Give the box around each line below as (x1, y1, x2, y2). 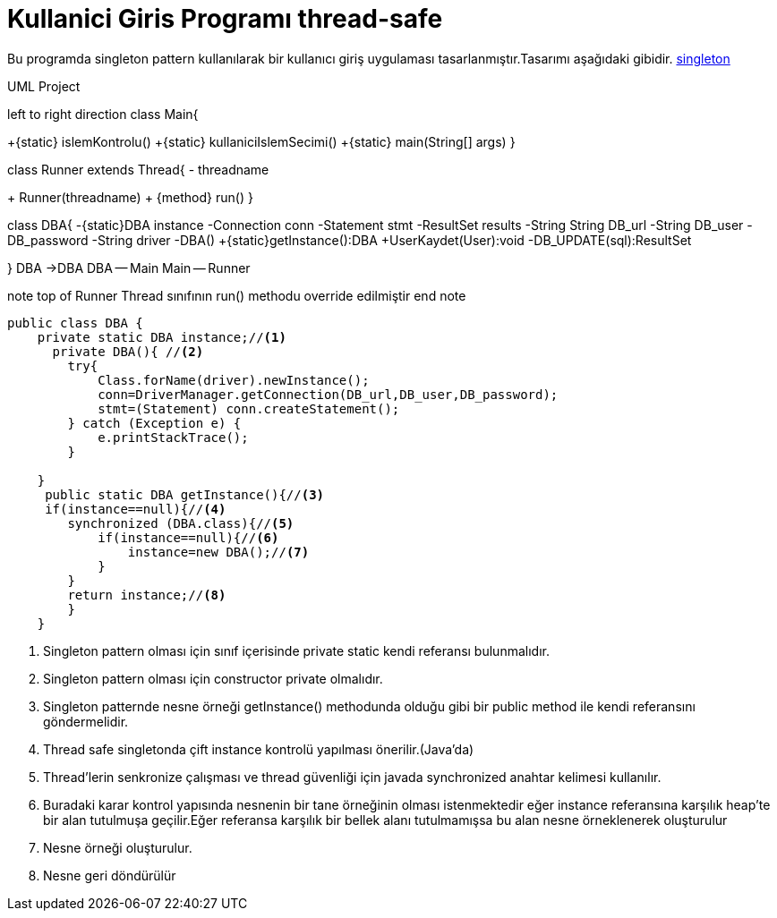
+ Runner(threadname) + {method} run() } (7, 189, 253, 205)
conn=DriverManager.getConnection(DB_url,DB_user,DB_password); (98, 387, 559, 402)
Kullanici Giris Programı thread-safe (7, 4, 443, 34)
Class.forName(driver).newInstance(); (98, 372, 370, 387)
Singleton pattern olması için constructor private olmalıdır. (43, 670, 383, 686)
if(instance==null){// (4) (45, 501, 226, 516)
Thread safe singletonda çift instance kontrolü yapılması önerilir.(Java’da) (43, 741, 474, 757)
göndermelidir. (43, 713, 129, 729)
